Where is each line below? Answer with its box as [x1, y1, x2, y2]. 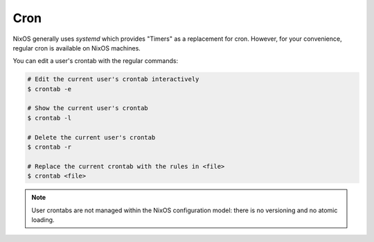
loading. [31, 215, 55, 224]
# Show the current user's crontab [27, 104, 148, 112]
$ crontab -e [27, 85, 72, 93]
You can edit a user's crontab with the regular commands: [12, 57, 179, 65]
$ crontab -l [27, 114, 72, 122]
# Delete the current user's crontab [27, 133, 156, 141]
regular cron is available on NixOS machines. [12, 44, 141, 52]
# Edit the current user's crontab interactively [27, 75, 199, 83]
